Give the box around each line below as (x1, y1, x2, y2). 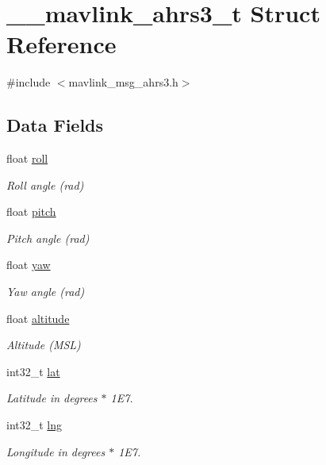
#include (6, 74, 51, 90)
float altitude (6, 309, 70, 326)
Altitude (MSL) (6, 336, 81, 353)
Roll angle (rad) (6, 176, 84, 193)
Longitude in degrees (6, 443, 105, 459)
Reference (6, 28, 117, 60)
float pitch (6, 203, 56, 220)
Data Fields (6, 113, 104, 137)
